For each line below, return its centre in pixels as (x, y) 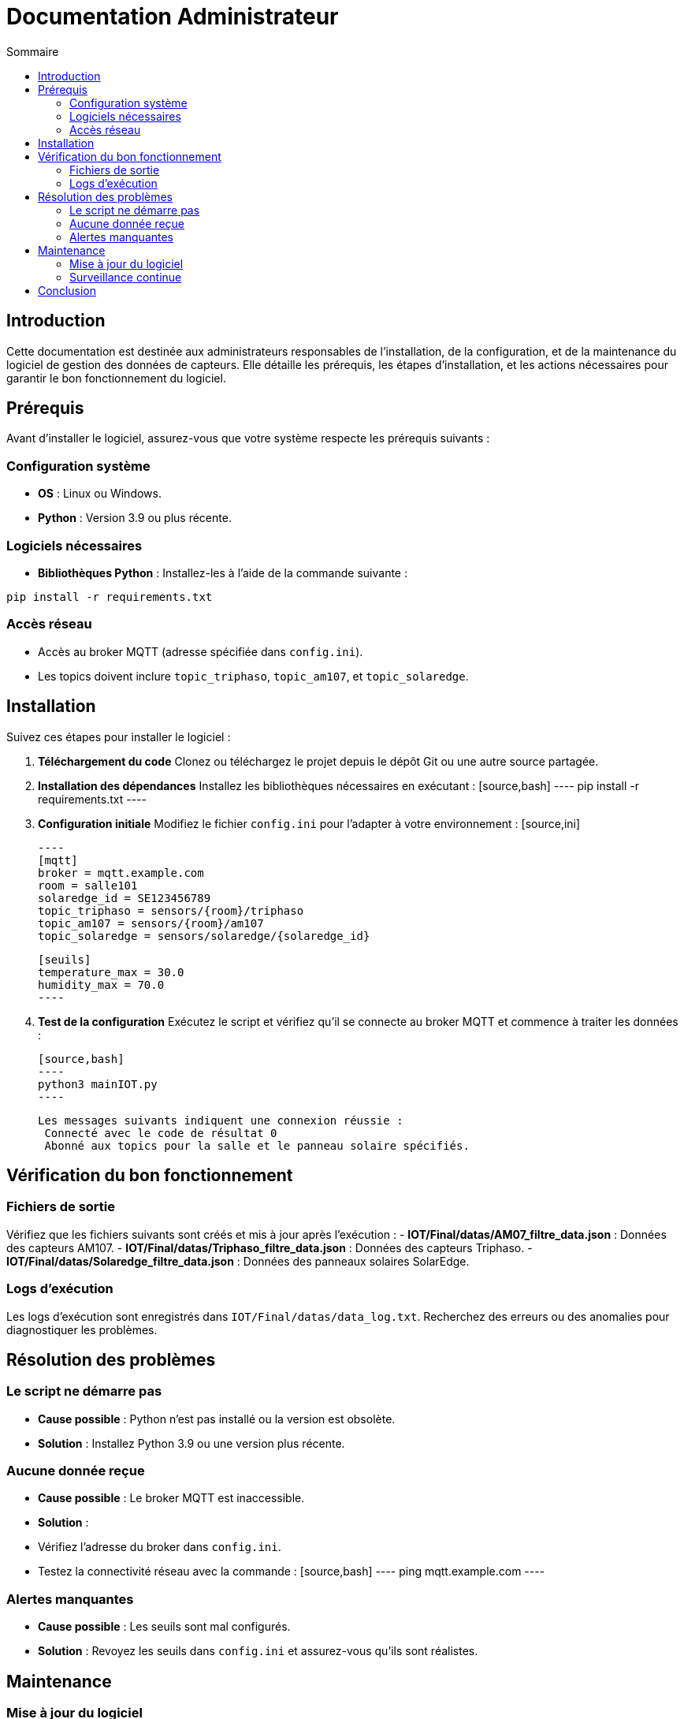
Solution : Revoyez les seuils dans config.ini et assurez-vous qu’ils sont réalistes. (258, 1651)
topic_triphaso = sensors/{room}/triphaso (171, 910)
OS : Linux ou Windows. (100, 494)
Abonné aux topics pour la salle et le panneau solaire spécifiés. (257, 1145)
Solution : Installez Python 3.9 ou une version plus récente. (191, 1443)
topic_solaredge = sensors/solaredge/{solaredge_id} (204, 936)
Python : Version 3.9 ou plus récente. (135, 518)
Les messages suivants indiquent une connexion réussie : (221, 1120)
